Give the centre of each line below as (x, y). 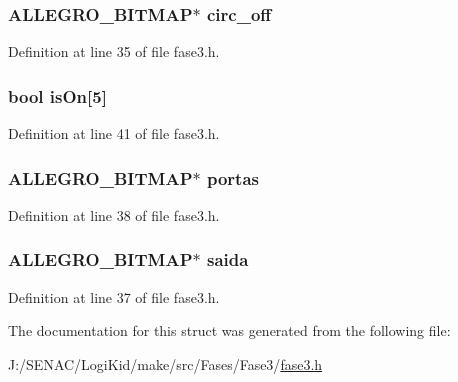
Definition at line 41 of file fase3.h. (114, 133)
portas (232, 177)
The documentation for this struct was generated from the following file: (229, 330)
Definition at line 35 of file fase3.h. (114, 51)
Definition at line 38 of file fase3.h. (114, 214)
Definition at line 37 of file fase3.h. (114, 296)
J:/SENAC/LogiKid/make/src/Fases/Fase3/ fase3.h (165, 363)
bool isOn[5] (57, 95)
